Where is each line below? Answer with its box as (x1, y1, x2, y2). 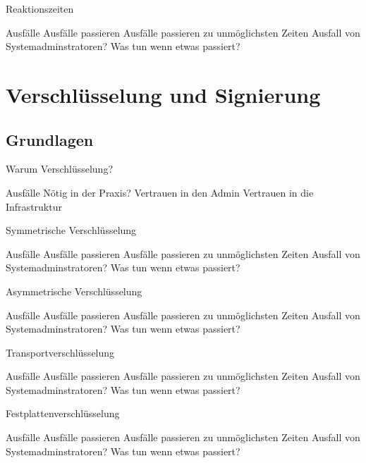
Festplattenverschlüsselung (6, 406, 120, 421)
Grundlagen (6, 128, 94, 150)
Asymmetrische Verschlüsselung (6, 283, 142, 298)
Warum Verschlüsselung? (6, 161, 113, 176)
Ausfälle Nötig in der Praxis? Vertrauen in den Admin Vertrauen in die (6, 185, 314, 199)
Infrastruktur (6, 199, 62, 214)
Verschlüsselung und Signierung (6, 80, 321, 109)
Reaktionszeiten (6, 1, 74, 16)
